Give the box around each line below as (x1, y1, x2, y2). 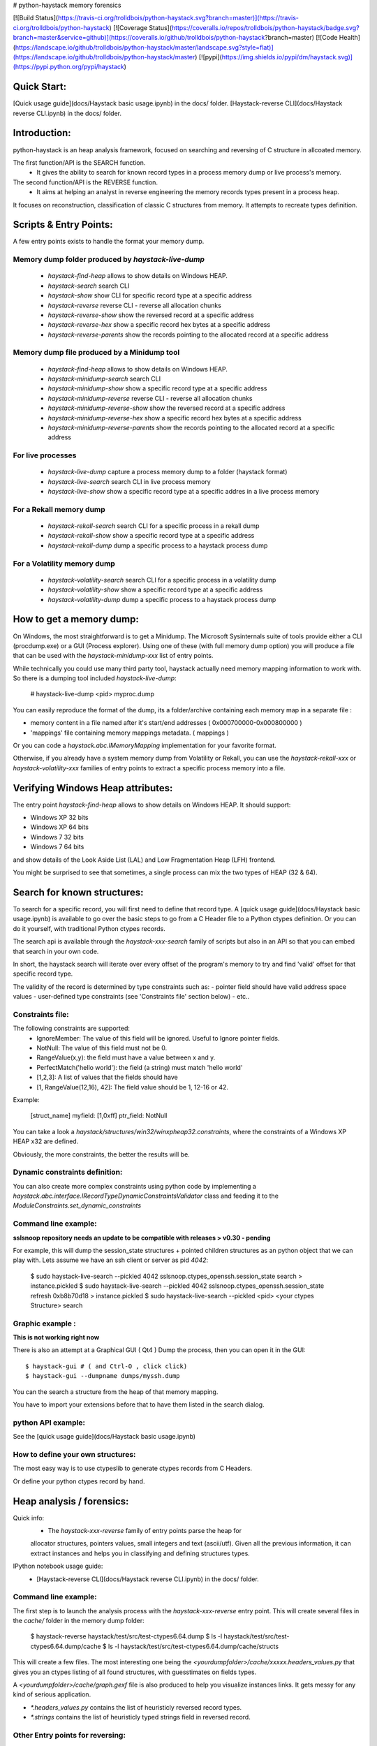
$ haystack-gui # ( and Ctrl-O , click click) (25, 1362, 188, 1370)
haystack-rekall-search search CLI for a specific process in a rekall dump (47, 522, 260, 530)
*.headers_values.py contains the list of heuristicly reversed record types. (30, 1703, 242, 1711)
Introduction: (13, 127, 71, 139)
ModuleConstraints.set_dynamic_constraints (13, 1201, 142, 1210)
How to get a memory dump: (13, 613, 139, 625)
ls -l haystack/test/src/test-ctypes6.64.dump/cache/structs (108, 1642, 279, 1650)
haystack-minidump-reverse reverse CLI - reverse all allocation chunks (47, 394, 253, 402)
